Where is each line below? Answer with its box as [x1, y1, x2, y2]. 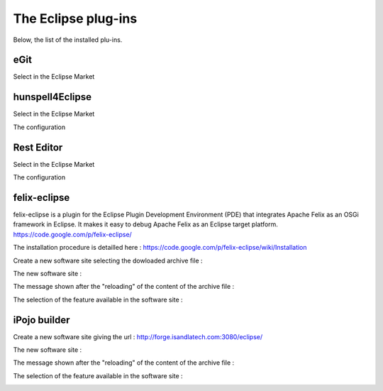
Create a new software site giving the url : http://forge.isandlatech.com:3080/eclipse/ [13, 332, 263, 341]
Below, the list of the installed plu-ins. [13, 35, 123, 44]
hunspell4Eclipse [13, 91, 92, 103]
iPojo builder [13, 314, 70, 326]
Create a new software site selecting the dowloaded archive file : [13, 256, 203, 265]
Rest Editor [13, 141, 63, 153]
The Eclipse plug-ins [13, 11, 138, 26]
